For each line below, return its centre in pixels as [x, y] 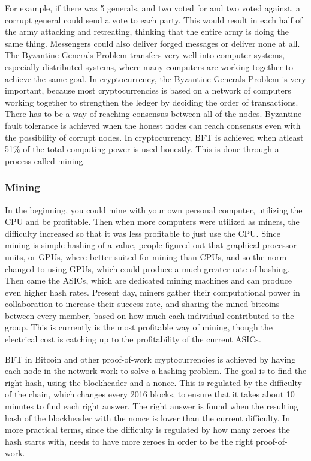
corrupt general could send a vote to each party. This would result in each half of [154, 19]
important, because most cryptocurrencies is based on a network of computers [148, 90]
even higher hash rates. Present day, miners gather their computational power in [153, 292]
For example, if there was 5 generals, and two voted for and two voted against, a [153, 8]
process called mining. [45, 160]
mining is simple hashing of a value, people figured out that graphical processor [151, 245]
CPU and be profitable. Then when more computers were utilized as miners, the [152, 222]
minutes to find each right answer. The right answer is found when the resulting [152, 406]
